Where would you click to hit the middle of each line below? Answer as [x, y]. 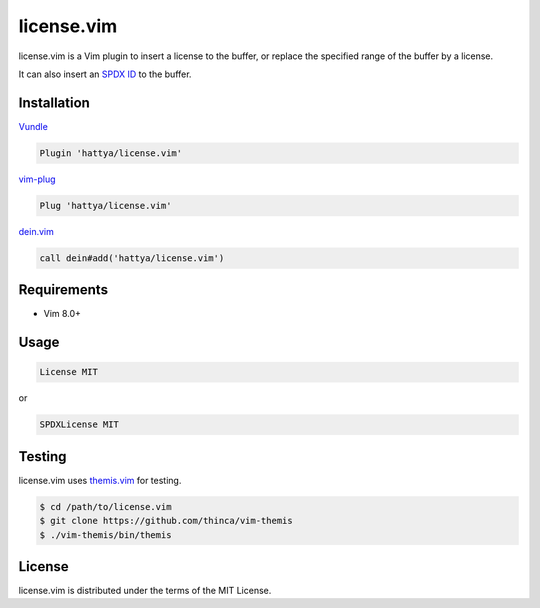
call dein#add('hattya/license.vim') [132, 258]
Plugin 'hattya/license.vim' [111, 153]
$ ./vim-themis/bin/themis [105, 534]
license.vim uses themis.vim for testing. [100, 480]
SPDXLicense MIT [79, 424]
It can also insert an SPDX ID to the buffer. [105, 74]
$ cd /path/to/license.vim [105, 506]
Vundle [33, 126]
